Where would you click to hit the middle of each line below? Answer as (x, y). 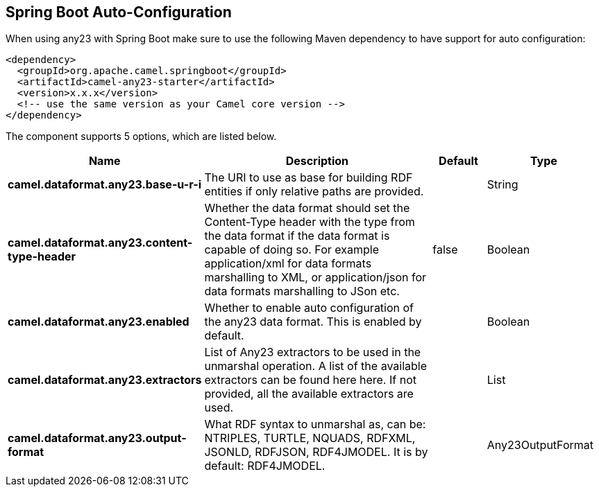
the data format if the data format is (297, 236)
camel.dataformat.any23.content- (100, 243)
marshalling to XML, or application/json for (315, 278)
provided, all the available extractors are (309, 394)
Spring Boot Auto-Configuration (119, 12)
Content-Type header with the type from (310, 222)
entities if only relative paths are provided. (314, 192)
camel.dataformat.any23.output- (97, 438)
